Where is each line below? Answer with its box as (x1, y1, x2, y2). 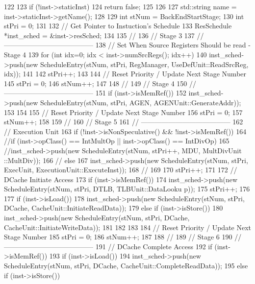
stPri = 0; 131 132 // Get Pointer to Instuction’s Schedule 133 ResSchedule (4, 21, 232, 31)
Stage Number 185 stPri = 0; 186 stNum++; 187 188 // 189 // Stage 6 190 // (4, 232, 242, 242)
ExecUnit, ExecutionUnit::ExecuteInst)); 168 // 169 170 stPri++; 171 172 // (4, 165, 237, 175)
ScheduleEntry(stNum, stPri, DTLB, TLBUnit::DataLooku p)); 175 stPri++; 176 (4, 184, 250, 194)
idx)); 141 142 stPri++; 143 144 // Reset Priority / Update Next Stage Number (4, 69, 247, 79)
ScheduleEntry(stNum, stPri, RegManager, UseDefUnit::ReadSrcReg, (40, 59, 249, 69)
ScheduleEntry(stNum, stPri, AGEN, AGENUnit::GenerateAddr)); (40, 97, 241, 107)
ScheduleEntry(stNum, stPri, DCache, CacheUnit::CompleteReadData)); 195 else (4, 260, 248, 271)
